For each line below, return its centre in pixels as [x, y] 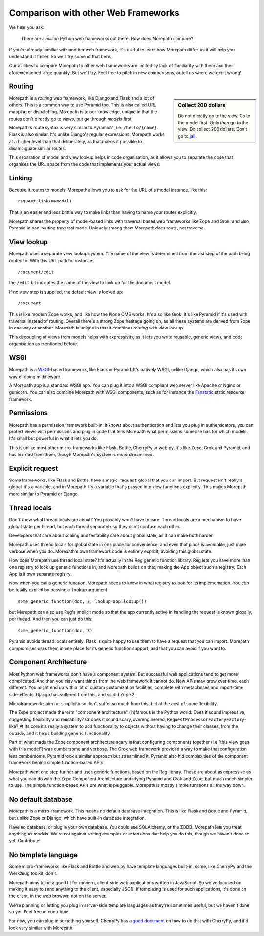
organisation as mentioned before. [44, 344]
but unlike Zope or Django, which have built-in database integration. [77, 818]
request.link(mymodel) [45, 201]
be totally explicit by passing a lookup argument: [59, 590]
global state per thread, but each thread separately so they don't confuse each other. [95, 527]
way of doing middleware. [35, 376]
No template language [44, 855]
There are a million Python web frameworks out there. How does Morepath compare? [107, 38]
